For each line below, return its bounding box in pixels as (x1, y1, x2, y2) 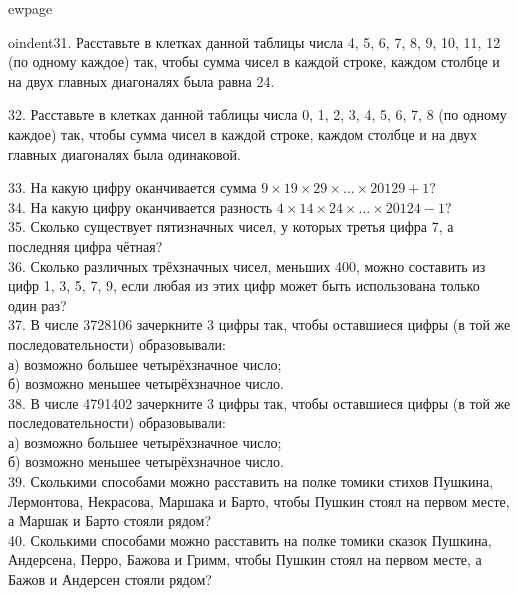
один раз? (8, 294, 67, 315)
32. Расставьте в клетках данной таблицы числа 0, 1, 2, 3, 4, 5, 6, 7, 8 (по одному (8, 104, 507, 125)
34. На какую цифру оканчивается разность (8, 196, 273, 217)
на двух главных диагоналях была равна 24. (8, 70, 275, 91)
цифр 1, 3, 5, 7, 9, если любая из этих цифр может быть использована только (8, 275, 480, 296)
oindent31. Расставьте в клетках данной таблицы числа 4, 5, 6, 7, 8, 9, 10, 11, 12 (8, 31, 501, 52)
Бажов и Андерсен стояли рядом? (8, 569, 212, 590)
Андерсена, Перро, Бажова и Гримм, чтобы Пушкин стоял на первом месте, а (8, 549, 482, 570)
